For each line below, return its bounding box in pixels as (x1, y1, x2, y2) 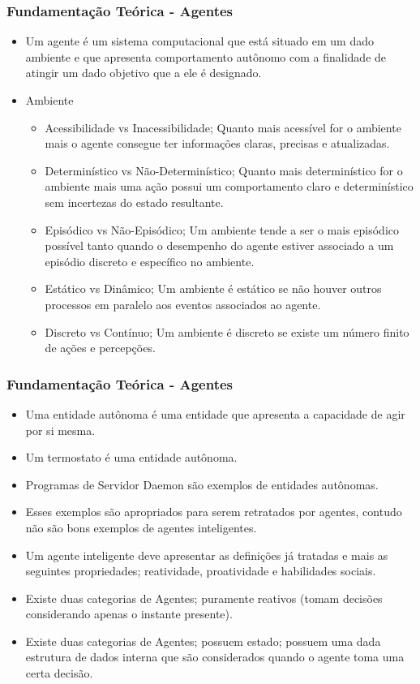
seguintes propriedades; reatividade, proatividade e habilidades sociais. (25, 562, 376, 579)
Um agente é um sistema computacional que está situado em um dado (25, 32, 374, 49)
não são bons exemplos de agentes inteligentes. (25, 518, 257, 536)
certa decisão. (25, 665, 93, 682)
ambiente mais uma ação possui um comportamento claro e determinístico (45, 178, 414, 195)
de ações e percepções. (45, 339, 156, 356)
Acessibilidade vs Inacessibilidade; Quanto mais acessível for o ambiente (45, 118, 401, 136)
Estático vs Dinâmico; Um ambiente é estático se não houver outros (45, 280, 382, 297)
